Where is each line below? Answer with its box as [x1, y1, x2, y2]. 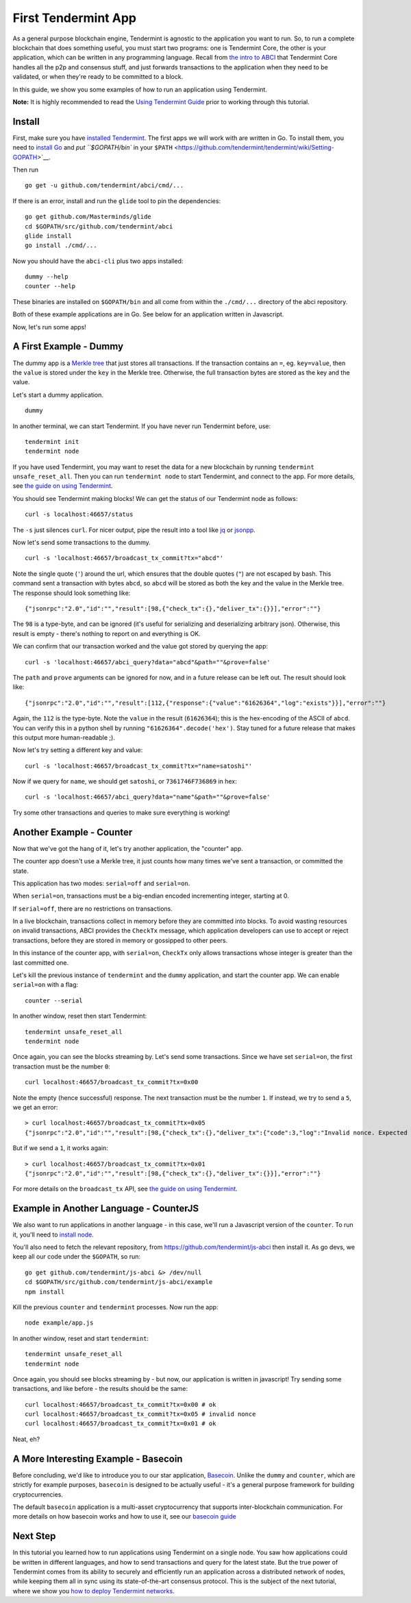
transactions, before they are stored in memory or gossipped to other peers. [12, 936, 228, 944]
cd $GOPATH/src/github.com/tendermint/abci [25, 222, 173, 230]
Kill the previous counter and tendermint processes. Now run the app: [12, 1302, 219, 1311]
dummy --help [25, 273, 68, 281]
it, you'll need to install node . [12, 1230, 94, 1239]
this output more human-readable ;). [12, 733, 116, 741]
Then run [12, 165, 39, 174]
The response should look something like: [12, 589, 131, 597]
